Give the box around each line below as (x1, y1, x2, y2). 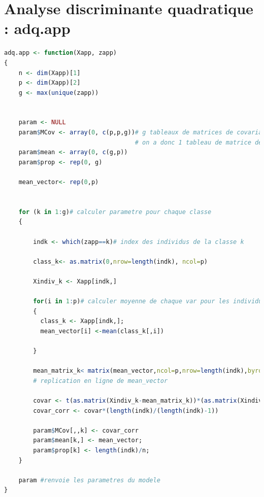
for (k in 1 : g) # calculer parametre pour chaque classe (18, 208, 212, 216)
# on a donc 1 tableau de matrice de (135, 138, 262, 146)
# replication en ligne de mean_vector (33, 377, 168, 384)
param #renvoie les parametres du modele (18, 476, 160, 484)
